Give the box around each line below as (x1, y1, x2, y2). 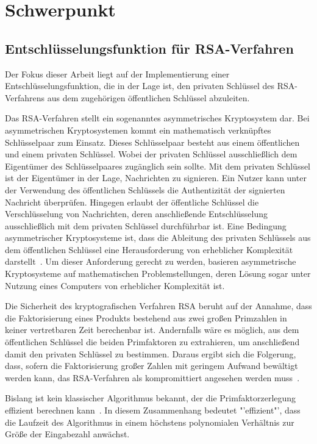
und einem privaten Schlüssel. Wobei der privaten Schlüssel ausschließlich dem (5, 148, 297, 160)
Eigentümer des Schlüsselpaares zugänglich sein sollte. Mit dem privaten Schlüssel (5, 159, 311, 172)
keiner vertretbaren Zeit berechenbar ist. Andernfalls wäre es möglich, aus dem (5, 323, 299, 336)
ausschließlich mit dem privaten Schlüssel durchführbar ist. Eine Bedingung (5, 219, 287, 232)
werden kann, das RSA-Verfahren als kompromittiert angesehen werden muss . (5, 371, 300, 384)
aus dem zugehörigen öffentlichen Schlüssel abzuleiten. (47, 91, 250, 104)
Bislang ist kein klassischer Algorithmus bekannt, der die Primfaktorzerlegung (5, 392, 296, 404)
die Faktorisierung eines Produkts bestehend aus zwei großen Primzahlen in (5, 311, 287, 324)
